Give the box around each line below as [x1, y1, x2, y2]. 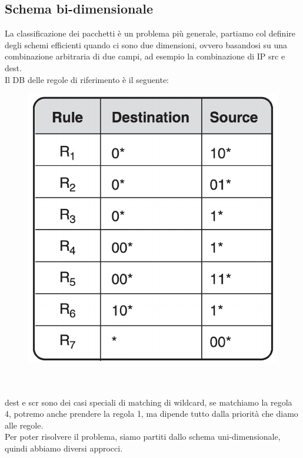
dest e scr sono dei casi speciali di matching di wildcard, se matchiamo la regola [5, 396, 292, 408]
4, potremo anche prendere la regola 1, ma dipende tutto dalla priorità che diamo [5, 407, 298, 420]
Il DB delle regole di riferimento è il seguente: [5, 73, 169, 85]
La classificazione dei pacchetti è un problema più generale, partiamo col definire [5, 27, 295, 39]
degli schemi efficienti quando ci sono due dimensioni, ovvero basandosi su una [5, 38, 287, 51]
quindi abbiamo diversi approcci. [5, 442, 123, 454]
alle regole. [5, 419, 44, 431]
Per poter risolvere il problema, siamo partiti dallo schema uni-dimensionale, [5, 430, 281, 443]
